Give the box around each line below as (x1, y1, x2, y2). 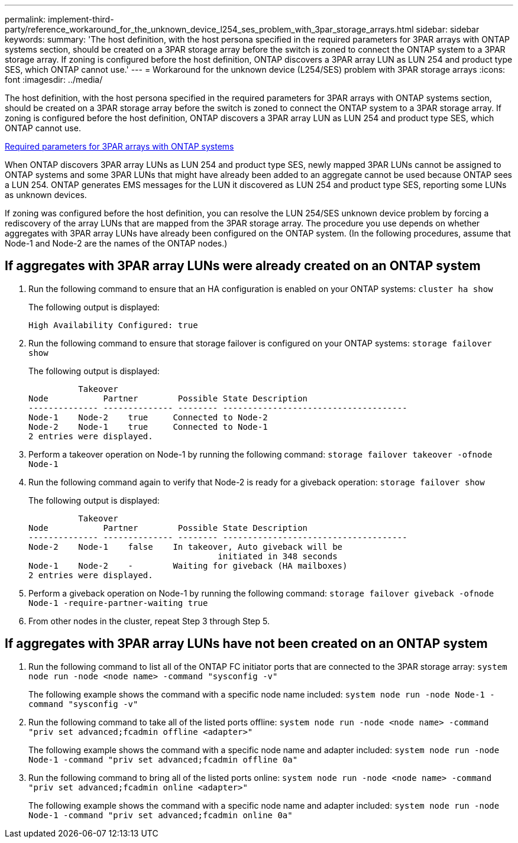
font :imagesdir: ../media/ (5, 74, 103, 85)
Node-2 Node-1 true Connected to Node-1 (28, 421, 268, 432)
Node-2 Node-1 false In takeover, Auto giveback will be (28, 542, 343, 552)
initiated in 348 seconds (218, 551, 338, 561)
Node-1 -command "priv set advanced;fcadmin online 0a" (28, 810, 293, 820)
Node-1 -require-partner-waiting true (28, 598, 208, 608)
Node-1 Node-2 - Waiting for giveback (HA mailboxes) (28, 560, 348, 570)
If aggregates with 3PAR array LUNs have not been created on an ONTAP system (5, 636, 488, 651)
